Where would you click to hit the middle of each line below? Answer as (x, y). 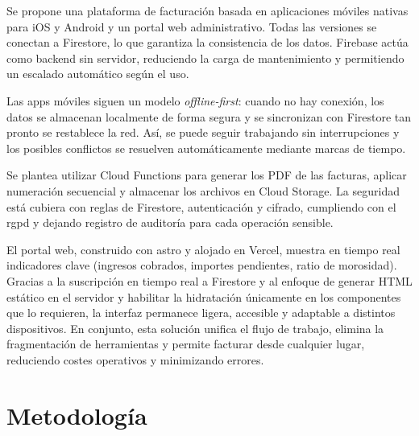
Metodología (77, 415)
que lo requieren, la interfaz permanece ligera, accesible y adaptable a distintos (201, 313)
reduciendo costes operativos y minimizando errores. (135, 359)
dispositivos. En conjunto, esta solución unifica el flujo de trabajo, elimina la (195, 328)
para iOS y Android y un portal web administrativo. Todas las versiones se (192, 26)
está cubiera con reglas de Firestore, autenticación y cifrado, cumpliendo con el (201, 206)
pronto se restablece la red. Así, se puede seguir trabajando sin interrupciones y (203, 132)
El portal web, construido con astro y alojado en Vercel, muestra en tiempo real (203, 249)
